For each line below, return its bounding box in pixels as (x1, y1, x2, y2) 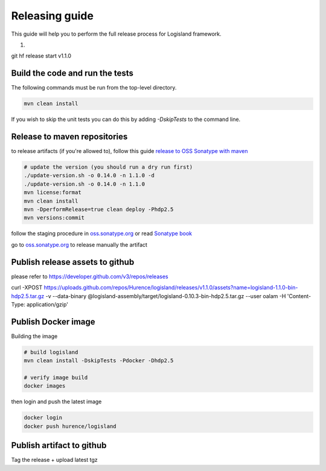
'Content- (287, 292, 311, 299)
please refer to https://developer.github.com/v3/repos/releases (11, 273, 168, 280)
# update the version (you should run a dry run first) (24, 164, 193, 171)
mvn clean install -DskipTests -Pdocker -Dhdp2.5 (24, 357, 174, 364)
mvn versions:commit (24, 215, 85, 221)
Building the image (11, 333, 58, 340)
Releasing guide (11, 9, 94, 22)
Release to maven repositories (11, 132, 128, 142)
